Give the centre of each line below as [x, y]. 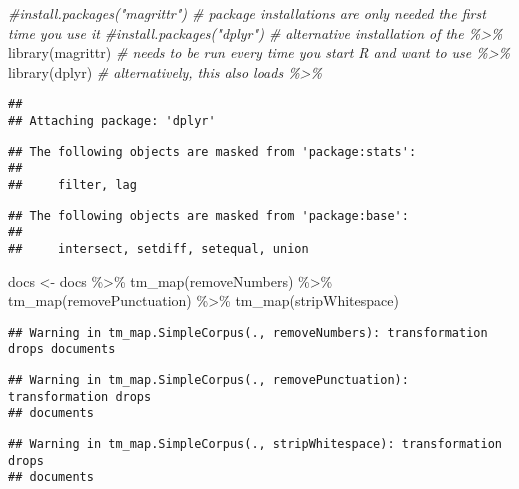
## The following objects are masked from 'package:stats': [212, 151]
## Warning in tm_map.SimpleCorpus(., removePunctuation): [208, 380]
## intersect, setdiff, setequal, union [158, 248]
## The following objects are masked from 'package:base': [208, 215]
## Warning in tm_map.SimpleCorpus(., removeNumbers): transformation [248, 332]
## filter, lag [72, 185]
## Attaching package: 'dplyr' [112, 121]
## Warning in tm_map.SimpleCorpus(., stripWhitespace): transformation [255, 444]
